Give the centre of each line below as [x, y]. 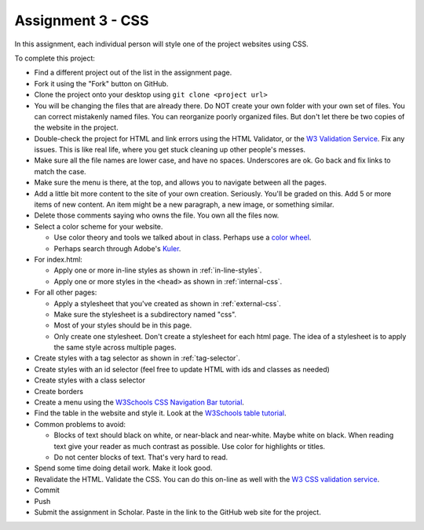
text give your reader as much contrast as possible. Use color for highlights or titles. [190, 446]
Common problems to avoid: [80, 424]
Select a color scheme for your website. [99, 226]
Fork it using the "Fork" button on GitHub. [101, 83]
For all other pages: [66, 292]
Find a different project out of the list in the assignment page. [133, 73]
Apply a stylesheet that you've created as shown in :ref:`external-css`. [168, 303]
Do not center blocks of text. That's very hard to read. [141, 457]
